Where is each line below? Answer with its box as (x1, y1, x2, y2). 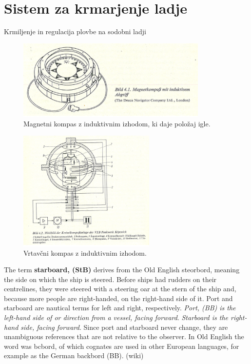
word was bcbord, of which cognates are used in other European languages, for (4, 341, 239, 351)
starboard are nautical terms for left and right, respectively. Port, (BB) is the (4, 303, 236, 313)
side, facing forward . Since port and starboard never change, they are (20, 322, 228, 332)
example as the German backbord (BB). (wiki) (4, 350, 144, 361)
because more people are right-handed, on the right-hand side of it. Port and (4, 293, 233, 303)
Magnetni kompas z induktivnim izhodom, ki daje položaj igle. (23, 119, 211, 129)
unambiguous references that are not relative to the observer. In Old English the (4, 331, 244, 342)
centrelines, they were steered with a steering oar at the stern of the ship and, (4, 283, 236, 294)
